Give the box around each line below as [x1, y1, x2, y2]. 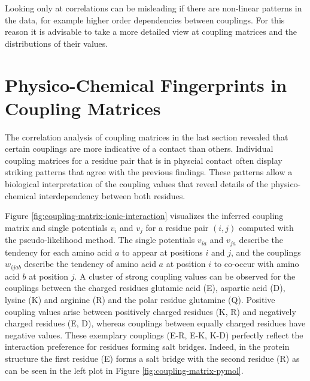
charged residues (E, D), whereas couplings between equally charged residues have [5, 317, 306, 329]
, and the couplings [231, 245, 301, 258]
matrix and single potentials [5, 221, 108, 233]
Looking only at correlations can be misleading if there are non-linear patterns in [5, 2, 302, 14]
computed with [239, 221, 294, 233]
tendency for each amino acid [5, 245, 113, 258]
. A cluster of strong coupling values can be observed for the [74, 269, 296, 282]
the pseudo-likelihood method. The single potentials [5, 233, 195, 246]
